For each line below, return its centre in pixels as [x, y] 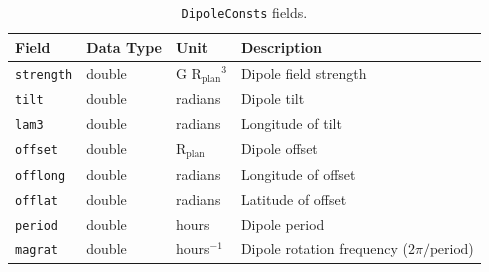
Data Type [124, 46]
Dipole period [282, 223]
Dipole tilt [272, 98]
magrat [36, 250]
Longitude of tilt [291, 123]
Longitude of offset [298, 173]
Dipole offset [279, 148]
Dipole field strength [303, 72]
